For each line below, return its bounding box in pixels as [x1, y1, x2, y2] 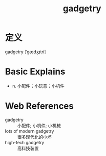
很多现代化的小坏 [17, 134, 52, 140]
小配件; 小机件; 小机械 [17, 123, 61, 128]
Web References [5, 100, 74, 112]
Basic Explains [5, 66, 65, 77]
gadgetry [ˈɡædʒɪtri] [5, 49, 46, 55]
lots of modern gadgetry [5, 128, 54, 134]
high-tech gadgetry [5, 139, 44, 145]
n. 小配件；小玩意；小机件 [12, 83, 65, 89]
